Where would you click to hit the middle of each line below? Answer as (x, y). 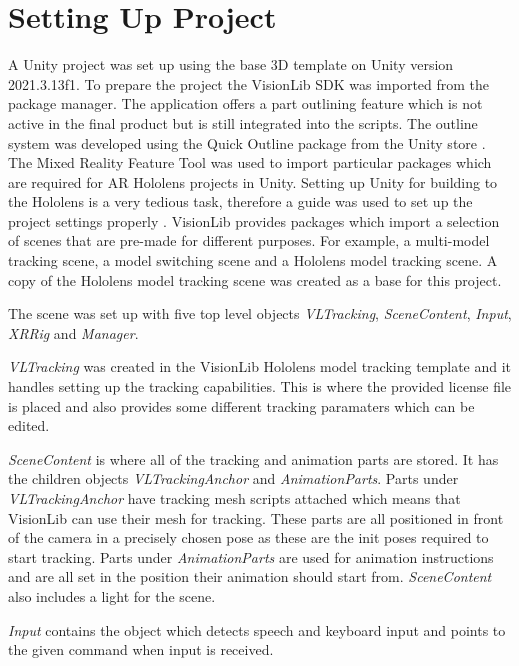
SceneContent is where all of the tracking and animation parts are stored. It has (253, 458)
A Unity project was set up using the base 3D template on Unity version (231, 64)
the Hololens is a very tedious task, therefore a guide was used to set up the (240, 201)
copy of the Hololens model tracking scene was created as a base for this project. (255, 279)
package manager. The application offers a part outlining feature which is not (245, 103)
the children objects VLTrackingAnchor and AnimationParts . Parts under (233, 478)
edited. (29, 425)
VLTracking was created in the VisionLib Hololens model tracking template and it (260, 366)
